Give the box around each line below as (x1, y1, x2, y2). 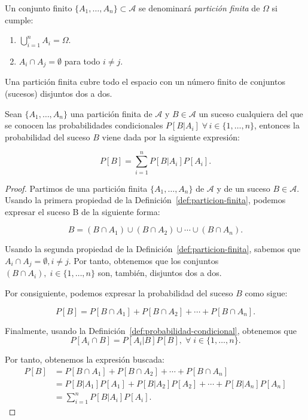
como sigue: (245, 286, 288, 299)
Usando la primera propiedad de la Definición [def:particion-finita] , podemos (5, 194, 286, 206)
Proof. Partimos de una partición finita (5, 182, 148, 194)
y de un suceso (216, 182, 270, 194)
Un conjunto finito (5, 2, 72, 14)
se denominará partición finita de (138, 2, 260, 14)
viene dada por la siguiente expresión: (102, 130, 240, 143)
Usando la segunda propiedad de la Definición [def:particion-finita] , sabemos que (5, 243, 301, 255)
